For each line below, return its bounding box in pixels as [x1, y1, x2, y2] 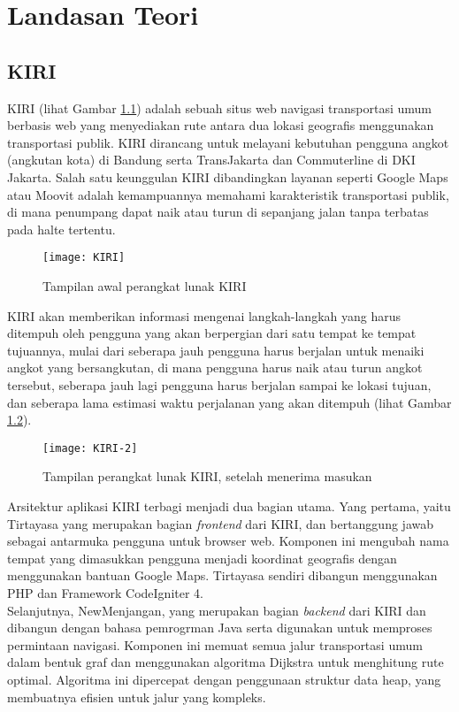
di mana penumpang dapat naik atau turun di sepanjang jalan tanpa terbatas [7, 203, 429, 221]
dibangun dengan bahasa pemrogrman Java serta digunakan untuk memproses [7, 618, 432, 637]
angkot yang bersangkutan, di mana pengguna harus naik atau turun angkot [7, 358, 423, 377]
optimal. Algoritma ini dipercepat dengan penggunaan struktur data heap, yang [7, 670, 441, 688]
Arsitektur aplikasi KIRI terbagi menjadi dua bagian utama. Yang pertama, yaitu [7, 496, 451, 515]
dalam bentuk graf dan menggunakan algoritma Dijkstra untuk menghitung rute [7, 653, 444, 671]
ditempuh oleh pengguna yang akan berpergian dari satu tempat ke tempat [7, 324, 417, 342]
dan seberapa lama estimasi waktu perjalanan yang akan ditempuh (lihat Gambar [7, 393, 452, 411]
